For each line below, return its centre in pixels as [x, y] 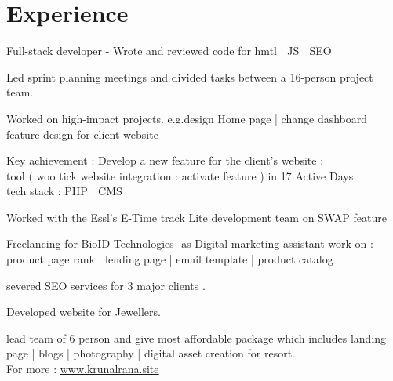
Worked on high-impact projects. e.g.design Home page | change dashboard [187, 118]
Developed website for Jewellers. [84, 312]
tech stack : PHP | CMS [64, 191]
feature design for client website [82, 134]
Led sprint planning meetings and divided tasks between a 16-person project [190, 76]
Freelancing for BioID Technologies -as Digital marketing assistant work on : [190, 243]
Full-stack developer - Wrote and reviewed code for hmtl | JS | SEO [169, 51]
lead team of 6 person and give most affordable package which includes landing [196, 337]
